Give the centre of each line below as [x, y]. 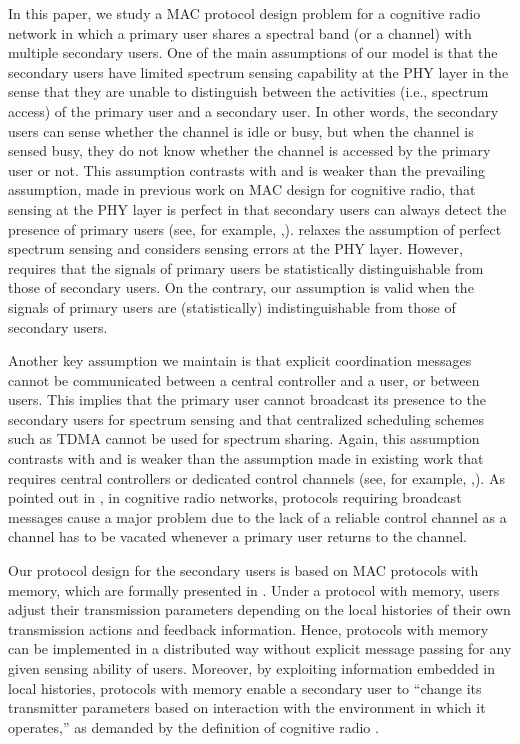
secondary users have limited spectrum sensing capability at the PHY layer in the [258, 71]
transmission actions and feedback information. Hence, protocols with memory [248, 628]
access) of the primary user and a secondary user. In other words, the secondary [253, 110]
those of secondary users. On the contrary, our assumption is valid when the [241, 287]
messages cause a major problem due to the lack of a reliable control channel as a [257, 516]
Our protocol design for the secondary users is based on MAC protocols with [243, 570]
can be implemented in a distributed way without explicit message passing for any [260, 648]
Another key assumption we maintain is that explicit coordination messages [240, 360]
